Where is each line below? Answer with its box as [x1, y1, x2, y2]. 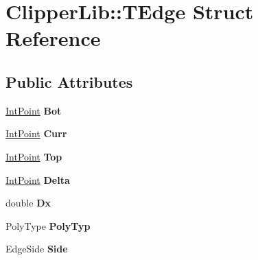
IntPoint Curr [5, 126, 67, 141]
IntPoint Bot [5, 103, 62, 117]
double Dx [5, 196, 51, 210]
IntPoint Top [5, 149, 62, 163]
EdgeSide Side [5, 241, 68, 256]
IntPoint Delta [5, 172, 70, 187]
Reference [5, 24, 101, 52]
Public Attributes [5, 71, 133, 92]
